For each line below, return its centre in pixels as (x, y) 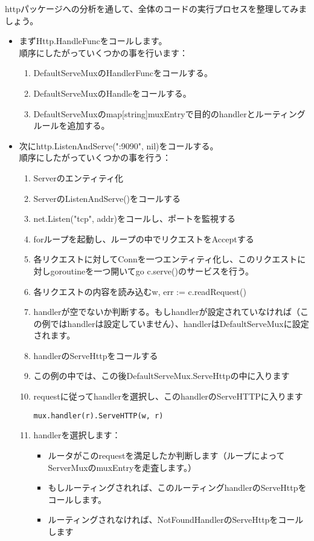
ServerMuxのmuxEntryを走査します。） (122, 467)
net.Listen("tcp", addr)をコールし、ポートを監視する (134, 219)
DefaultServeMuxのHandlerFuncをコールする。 (123, 73)
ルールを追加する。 (72, 125)
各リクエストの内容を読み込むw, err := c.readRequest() (140, 291)
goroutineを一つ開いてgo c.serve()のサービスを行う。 (152, 270)
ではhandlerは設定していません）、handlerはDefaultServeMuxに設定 (180, 323)
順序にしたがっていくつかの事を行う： (95, 157)
